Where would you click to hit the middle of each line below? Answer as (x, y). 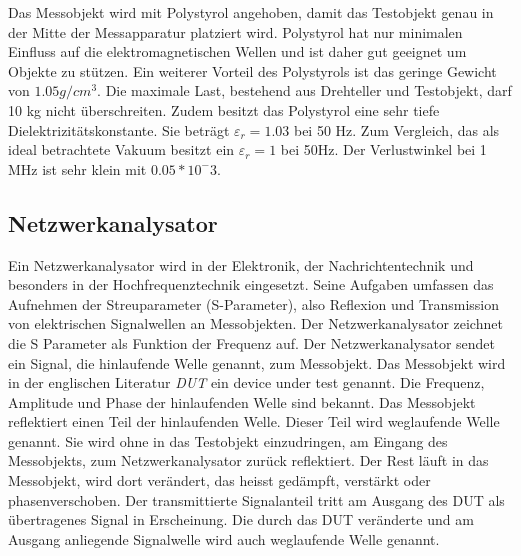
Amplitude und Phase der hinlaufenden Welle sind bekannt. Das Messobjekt (242, 401)
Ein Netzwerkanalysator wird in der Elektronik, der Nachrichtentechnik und (241, 264)
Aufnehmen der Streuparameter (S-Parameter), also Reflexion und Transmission (253, 303)
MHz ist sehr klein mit (77, 168)
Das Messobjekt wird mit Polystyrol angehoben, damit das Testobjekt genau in (251, 12)
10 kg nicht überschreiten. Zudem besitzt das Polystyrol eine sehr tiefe (224, 109)
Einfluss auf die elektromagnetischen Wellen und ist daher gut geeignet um (237, 51)
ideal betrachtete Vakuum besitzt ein (121, 149)
